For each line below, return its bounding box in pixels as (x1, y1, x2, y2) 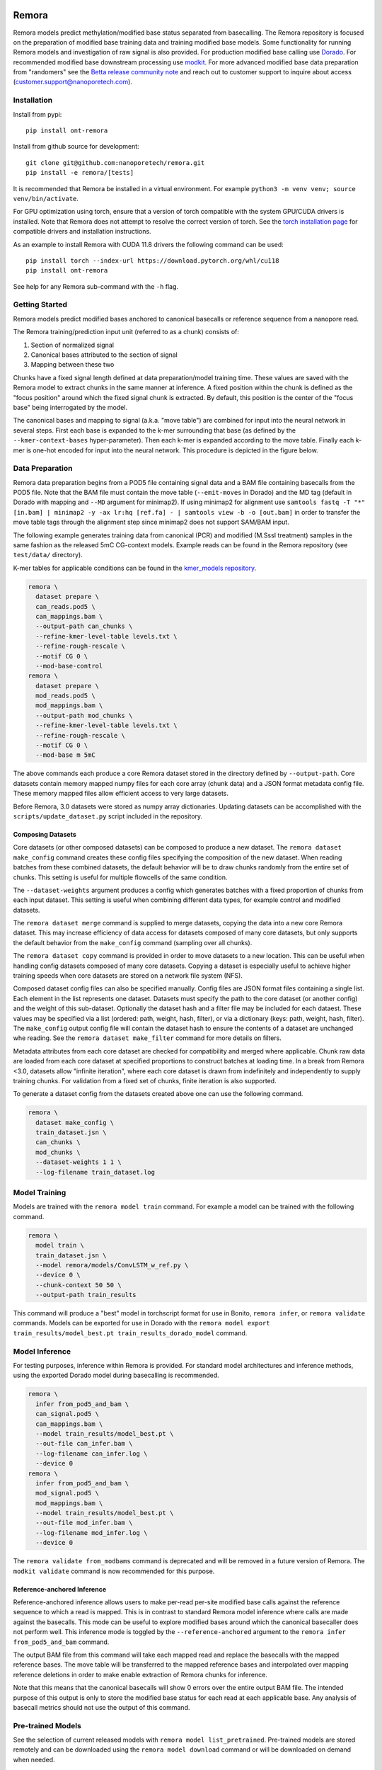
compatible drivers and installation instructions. (13, 227, 151, 236)
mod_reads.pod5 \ (35, 692, 95, 700)
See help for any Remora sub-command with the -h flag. (13, 282, 179, 290)
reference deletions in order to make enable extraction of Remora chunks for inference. (13, 1670, 268, 1679)
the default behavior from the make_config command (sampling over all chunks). (13, 938, 253, 947)
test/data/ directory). (13, 551, 83, 559)
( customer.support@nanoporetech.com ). (13, 78, 132, 86)
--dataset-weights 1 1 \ (35, 1158, 122, 1166)
